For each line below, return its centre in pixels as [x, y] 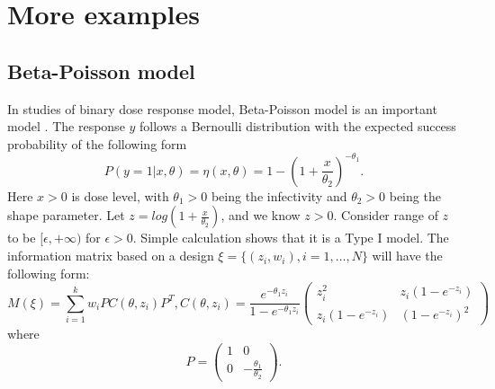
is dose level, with [120, 195]
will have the [407, 256]
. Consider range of [386, 215]
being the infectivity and [279, 195]
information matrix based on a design [111, 256]
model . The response [66, 126]
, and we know [261, 215]
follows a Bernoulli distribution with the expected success [298, 126]
